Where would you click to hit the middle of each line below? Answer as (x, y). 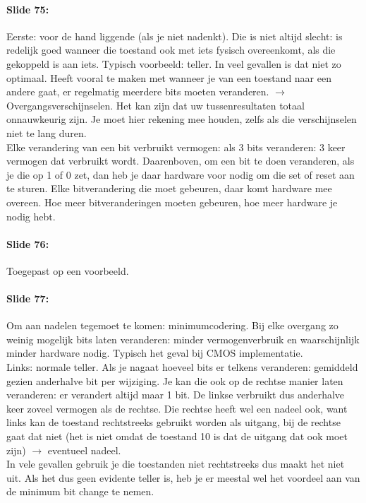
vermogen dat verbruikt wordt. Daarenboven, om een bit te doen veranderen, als (181, 161)
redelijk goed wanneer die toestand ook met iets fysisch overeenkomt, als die (171, 50)
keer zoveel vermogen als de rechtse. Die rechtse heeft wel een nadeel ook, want (177, 408)
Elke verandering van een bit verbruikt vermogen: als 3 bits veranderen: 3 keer (176, 147)
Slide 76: (28, 243)
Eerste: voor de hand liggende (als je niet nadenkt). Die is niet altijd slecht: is (175, 36)
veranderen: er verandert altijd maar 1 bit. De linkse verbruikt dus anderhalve (176, 395)
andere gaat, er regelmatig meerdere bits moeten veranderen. (138, 91)
